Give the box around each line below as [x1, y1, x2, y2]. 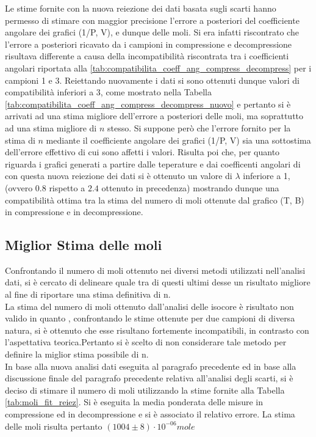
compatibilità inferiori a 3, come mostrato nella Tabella [5, 86, 212, 98]
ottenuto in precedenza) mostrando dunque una [101, 181, 279, 194]
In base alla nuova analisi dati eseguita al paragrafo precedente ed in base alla [5, 359, 296, 372]
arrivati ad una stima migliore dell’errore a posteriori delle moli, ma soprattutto [5, 109, 304, 122]
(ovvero [5, 181, 33, 194]
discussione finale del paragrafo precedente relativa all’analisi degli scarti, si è [5, 372, 293, 384]
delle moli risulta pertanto [5, 419, 102, 432]
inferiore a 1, [243, 169, 290, 182]
